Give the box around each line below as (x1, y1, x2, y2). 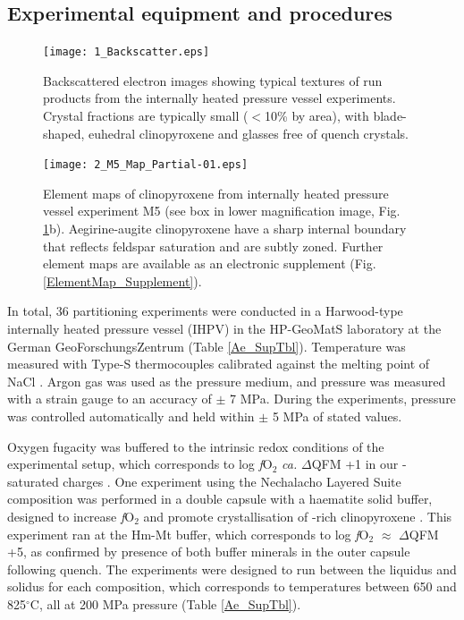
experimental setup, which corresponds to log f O (7, 454, 273, 473)
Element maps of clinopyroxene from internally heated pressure (43, 183, 389, 202)
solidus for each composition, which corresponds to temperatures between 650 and (7, 577, 457, 596)
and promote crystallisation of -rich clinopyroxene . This (143, 506, 452, 525)
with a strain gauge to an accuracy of (7, 389, 212, 408)
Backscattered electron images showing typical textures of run (43, 71, 383, 89)
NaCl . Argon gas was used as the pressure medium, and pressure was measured (7, 371, 446, 390)
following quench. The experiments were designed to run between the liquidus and (7, 559, 457, 578)
